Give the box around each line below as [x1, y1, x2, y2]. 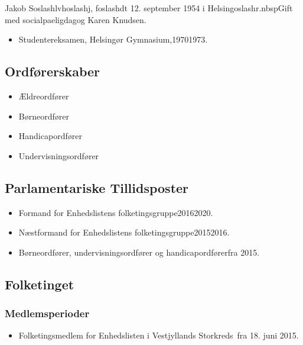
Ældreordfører [18, 89, 69, 102]
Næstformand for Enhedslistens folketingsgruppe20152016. [18, 226, 230, 238]
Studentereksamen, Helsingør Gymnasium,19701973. [18, 33, 208, 46]
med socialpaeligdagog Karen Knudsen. [5, 13, 146, 25]
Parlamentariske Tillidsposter [5, 178, 189, 196]
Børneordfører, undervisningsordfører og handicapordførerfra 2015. [18, 246, 260, 258]
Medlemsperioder [5, 306, 90, 321]
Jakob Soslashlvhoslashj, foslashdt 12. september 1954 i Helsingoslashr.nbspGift [5, 2, 293, 14]
